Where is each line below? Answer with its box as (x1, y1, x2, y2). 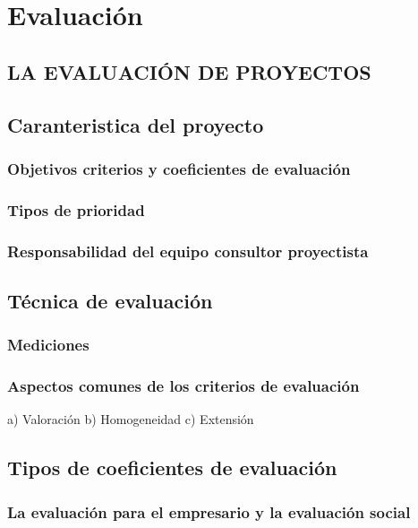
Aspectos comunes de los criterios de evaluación (7, 375, 360, 397)
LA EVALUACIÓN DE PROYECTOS (7, 57, 371, 85)
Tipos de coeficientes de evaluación (7, 454, 337, 481)
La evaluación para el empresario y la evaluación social (7, 500, 411, 523)
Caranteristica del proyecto (7, 110, 264, 138)
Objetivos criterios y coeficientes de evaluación (7, 157, 351, 179)
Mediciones (7, 333, 90, 356)
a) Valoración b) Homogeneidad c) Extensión (7, 410, 254, 428)
